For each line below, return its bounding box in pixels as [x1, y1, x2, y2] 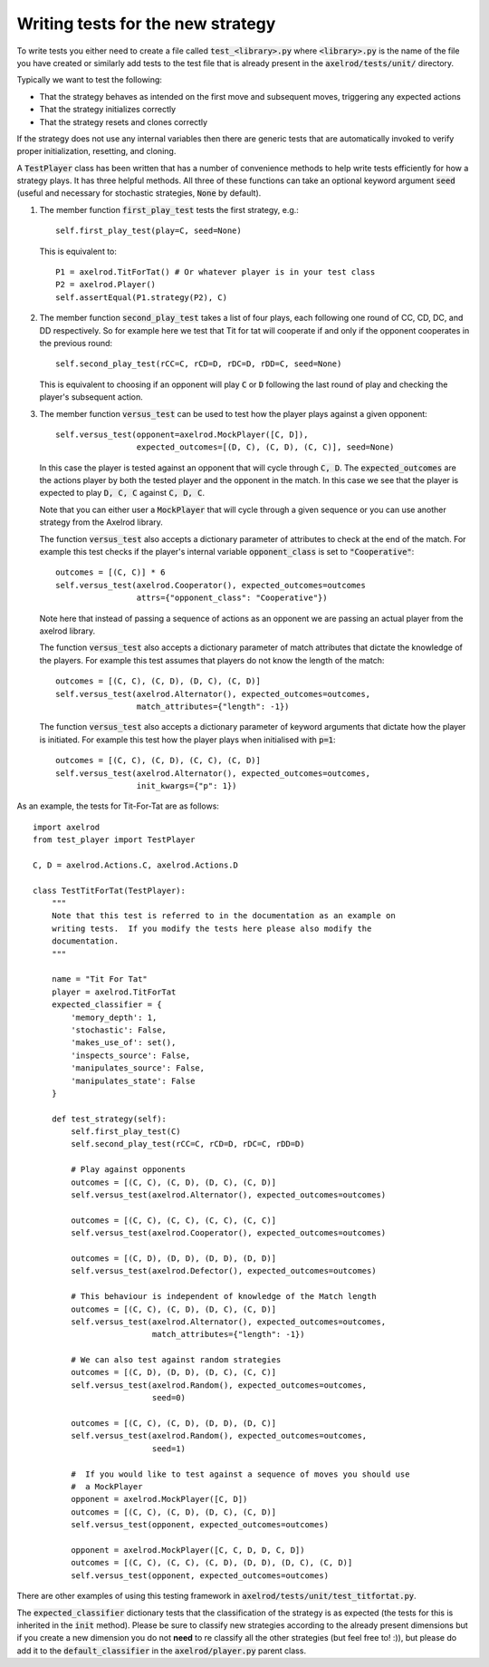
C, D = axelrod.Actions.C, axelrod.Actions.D [33, 859, 239, 870]
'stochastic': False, [71, 1024, 168, 1035]
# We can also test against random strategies [71, 1355, 282, 1365]
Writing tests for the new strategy [16, 14, 276, 34]
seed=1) [151, 1443, 186, 1454]
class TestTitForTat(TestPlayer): [33, 885, 186, 896]
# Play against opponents [71, 1165, 186, 1175]
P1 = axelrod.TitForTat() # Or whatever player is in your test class [55, 267, 376, 277]
